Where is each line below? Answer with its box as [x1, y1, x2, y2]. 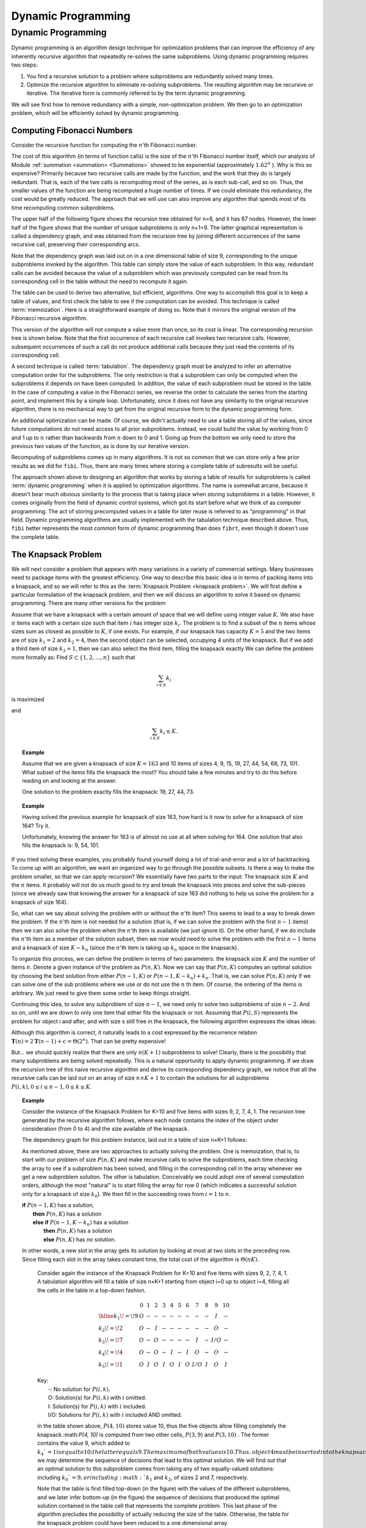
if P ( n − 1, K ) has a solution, [22, 1202, 95, 1209]
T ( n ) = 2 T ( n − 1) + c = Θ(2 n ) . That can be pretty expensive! [11, 1037, 166, 1045]
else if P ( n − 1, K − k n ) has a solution [32, 1218, 129, 1227]
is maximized [11, 696, 45, 703]
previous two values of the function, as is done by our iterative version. [11, 442, 190, 449]
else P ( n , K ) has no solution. [43, 1235, 116, 1243]
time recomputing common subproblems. [11, 204, 115, 211]
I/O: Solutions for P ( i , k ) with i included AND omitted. [48, 1411, 182, 1419]
